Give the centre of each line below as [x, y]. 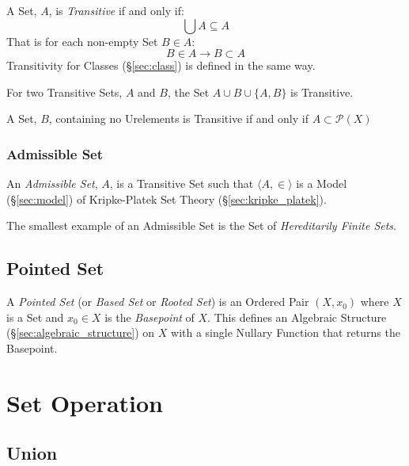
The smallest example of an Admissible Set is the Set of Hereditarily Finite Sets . [201, 225]
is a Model [322, 183]
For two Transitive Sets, [64, 92]
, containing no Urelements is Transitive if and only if [178, 118]
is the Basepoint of [150, 317]
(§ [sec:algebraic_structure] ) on [81, 332]
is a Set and [35, 317]
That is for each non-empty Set [82, 41]
